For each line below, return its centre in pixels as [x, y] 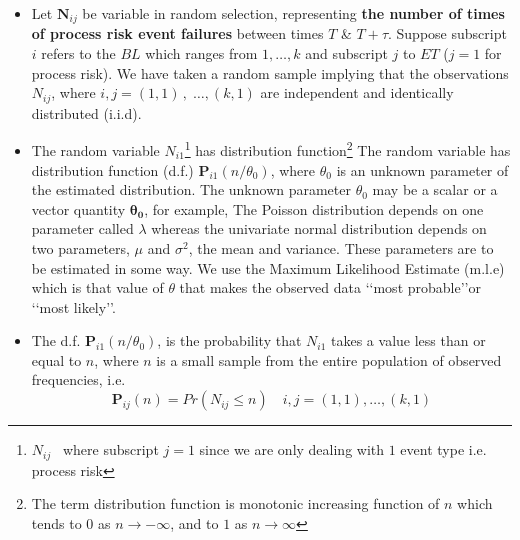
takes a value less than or [408, 340]
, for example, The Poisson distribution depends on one [314, 208]
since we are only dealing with [292, 449]
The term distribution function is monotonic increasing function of [235, 503]
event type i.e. [443, 449]
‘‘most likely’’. [73, 306]
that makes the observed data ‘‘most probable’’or [330, 287]
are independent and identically [357, 92]
